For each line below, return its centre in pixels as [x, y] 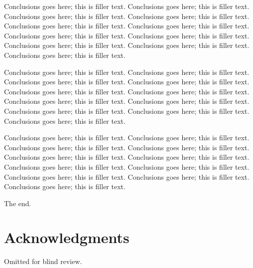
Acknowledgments [67, 237]
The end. [18, 203]
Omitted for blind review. [43, 261]
